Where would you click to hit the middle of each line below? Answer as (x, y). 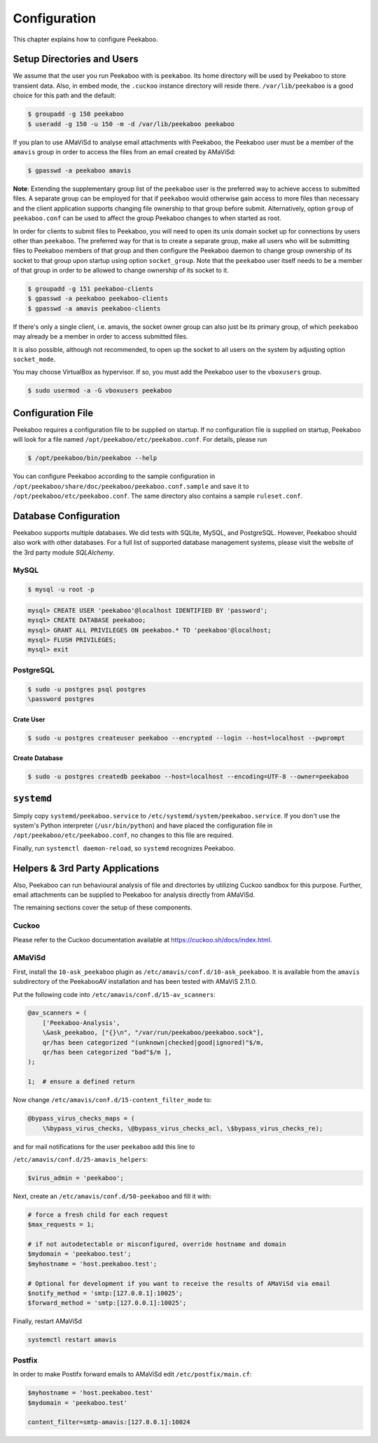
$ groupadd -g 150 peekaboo (76, 114)
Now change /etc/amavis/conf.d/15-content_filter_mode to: (112, 1100)
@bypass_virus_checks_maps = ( (82, 1119)
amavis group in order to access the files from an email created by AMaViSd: (124, 151)
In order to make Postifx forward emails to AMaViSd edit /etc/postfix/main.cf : (132, 1374)
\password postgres (61, 699)
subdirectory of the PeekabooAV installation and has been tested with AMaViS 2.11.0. (135, 982)
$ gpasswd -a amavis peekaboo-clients (94, 308)
